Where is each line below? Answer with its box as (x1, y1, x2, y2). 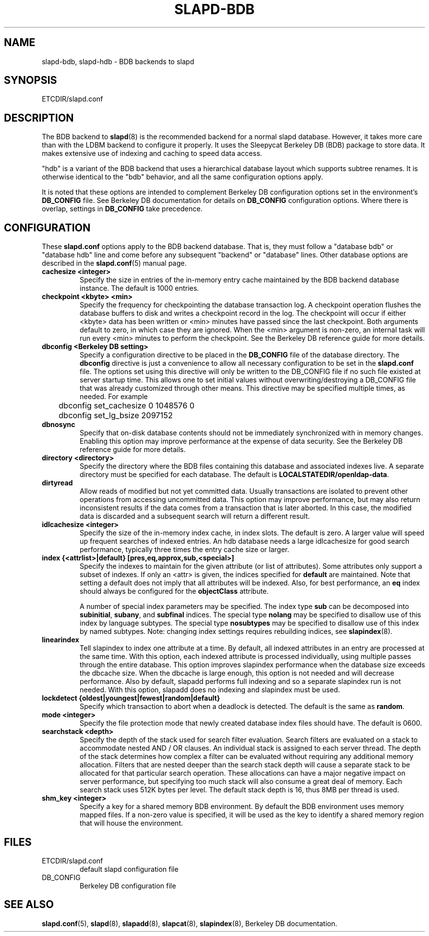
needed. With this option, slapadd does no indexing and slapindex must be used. (79, 685, 340, 694)
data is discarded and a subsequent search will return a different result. (79, 512, 310, 521)
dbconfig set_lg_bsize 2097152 (58, 410, 173, 421)
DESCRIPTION (4, 111, 74, 124)
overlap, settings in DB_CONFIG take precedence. (42, 204, 203, 213)
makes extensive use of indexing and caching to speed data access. (42, 149, 262, 158)
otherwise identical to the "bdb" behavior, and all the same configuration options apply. (42, 173, 323, 181)
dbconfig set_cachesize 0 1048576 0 (58, 401, 195, 411)
